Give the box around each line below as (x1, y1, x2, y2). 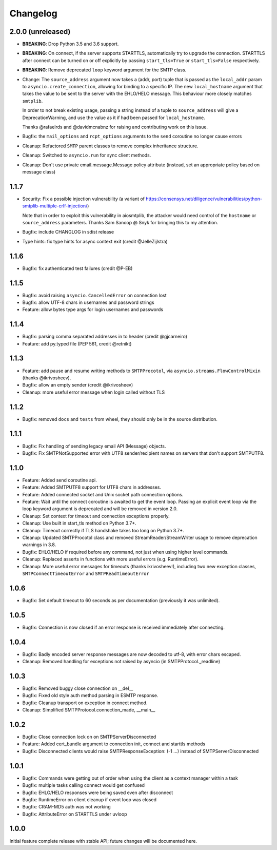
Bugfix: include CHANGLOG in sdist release (22, 229, 114, 235)
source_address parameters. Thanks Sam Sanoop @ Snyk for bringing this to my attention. (22, 220, 219, 225)
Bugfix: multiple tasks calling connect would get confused (22, 782, 145, 788)
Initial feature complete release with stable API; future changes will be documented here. (9, 838, 197, 844)
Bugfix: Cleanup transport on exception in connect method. (22, 700, 148, 706)
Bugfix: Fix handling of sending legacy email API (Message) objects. (22, 443, 166, 449)
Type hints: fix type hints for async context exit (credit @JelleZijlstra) (22, 238, 168, 244)
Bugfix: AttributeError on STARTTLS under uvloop (22, 811, 127, 817)
